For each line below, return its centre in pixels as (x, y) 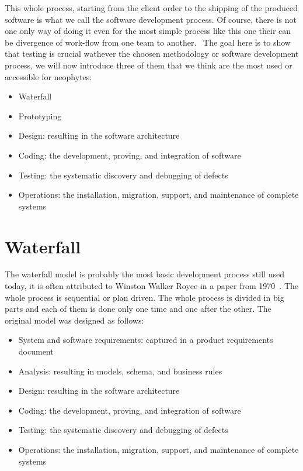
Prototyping (40, 116)
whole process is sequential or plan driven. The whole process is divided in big (144, 297)
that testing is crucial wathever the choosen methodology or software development (152, 54)
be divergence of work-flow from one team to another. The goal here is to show (148, 42)
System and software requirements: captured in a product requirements (146, 340)
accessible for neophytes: (48, 76)
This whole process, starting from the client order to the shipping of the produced (151, 8)
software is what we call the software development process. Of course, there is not (151, 19)
